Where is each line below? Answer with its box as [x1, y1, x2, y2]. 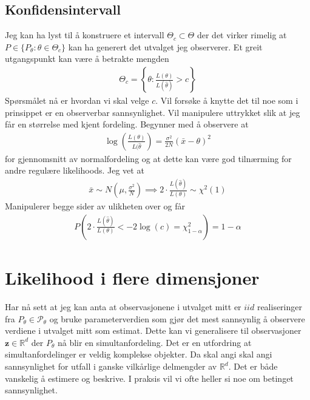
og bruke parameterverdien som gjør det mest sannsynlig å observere [49, 312, 305, 325]
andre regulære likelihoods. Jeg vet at [5, 164, 144, 177]
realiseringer [257, 300, 302, 313]
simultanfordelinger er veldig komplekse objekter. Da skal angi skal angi [5, 348, 272, 361]
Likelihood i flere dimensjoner [5, 265, 260, 290]
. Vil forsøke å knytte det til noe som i [155, 94, 298, 107]
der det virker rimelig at [197, 29, 287, 41]
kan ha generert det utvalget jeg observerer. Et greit [68, 40, 263, 53]
